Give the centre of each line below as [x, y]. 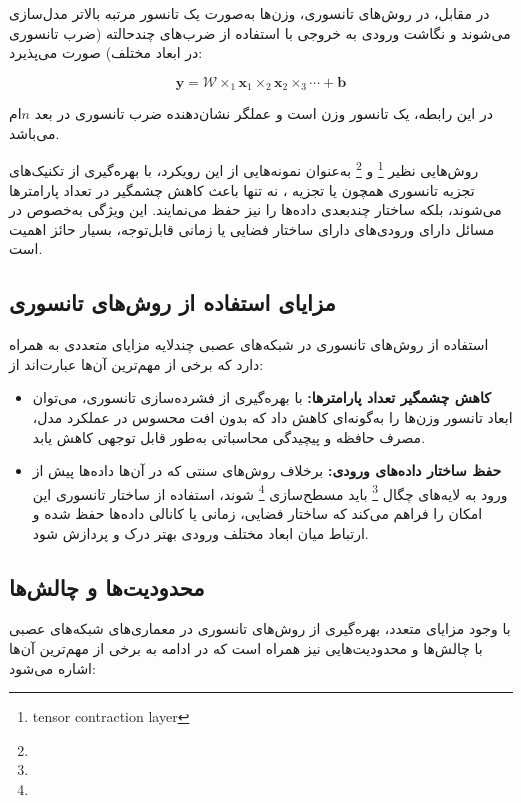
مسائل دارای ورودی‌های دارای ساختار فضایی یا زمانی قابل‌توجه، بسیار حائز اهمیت [252, 228]
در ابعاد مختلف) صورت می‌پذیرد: [106, 52]
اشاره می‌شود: [52, 667]
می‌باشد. [34, 132]
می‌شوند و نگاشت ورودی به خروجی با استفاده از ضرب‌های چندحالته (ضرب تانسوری [260, 32]
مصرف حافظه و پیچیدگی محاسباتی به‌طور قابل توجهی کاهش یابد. [229, 436]
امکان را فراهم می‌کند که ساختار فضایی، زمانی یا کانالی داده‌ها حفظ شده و [257, 513]
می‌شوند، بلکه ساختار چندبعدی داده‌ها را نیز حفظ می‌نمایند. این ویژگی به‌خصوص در [255, 209]
